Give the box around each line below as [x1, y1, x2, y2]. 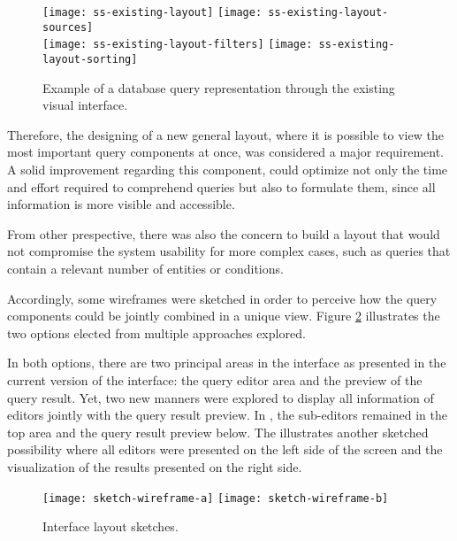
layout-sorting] [42, 52, 138, 66]
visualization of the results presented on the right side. [7, 457, 302, 475]
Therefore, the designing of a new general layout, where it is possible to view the [7, 125, 444, 143]
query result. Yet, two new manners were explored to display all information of [7, 388, 434, 406]
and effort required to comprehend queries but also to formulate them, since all [7, 177, 436, 196]
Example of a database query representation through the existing [42, 78, 395, 97]
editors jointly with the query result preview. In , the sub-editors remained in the [7, 406, 447, 424]
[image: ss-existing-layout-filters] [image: [42, 38, 313, 51]
